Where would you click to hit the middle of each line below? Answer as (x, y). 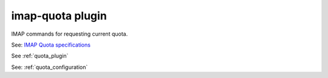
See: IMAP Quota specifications (51, 45)
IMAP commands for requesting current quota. (70, 34)
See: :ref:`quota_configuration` (50, 67)
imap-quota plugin (59, 16)
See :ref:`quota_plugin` (40, 56)
